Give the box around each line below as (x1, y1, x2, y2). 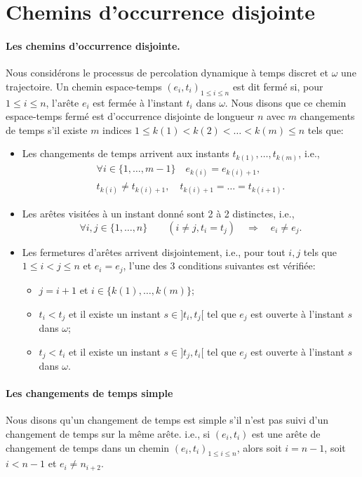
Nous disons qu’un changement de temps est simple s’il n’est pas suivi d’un (6, 412, 329, 427)
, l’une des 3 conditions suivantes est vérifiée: (123, 258, 316, 273)
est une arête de (252, 426, 321, 441)
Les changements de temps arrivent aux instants (22, 146, 229, 161)
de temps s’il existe (6, 122, 88, 137)
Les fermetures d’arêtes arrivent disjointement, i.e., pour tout (22, 244, 286, 259)
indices (102, 122, 132, 137)
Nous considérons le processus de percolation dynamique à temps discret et (6, 65, 329, 80)
